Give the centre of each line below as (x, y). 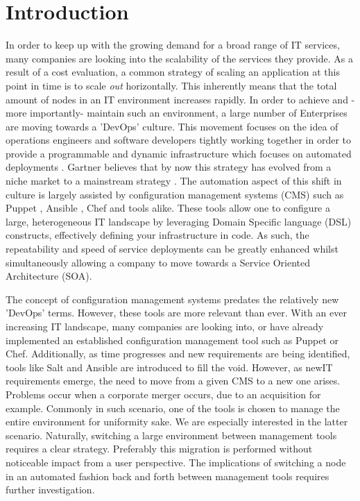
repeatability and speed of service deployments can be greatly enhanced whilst (172, 249)
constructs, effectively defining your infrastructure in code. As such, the (157, 235)
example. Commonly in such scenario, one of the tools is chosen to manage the (173, 408)
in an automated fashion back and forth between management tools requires (168, 476)
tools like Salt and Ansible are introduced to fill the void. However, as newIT (169, 367)
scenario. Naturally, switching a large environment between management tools (171, 435)
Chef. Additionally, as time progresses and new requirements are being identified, (178, 354)
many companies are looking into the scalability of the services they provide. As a (179, 58)
